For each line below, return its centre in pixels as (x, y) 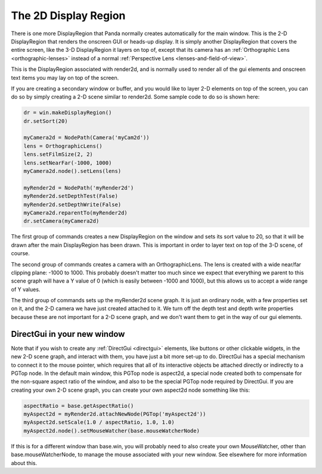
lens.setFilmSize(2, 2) (58, 154)
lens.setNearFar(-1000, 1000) (68, 163)
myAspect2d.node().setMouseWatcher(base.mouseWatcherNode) (112, 430)
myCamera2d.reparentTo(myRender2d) (75, 213)
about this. (24, 463)
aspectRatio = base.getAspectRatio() (79, 406)
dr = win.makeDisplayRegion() (68, 113)
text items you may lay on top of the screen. (65, 78)
